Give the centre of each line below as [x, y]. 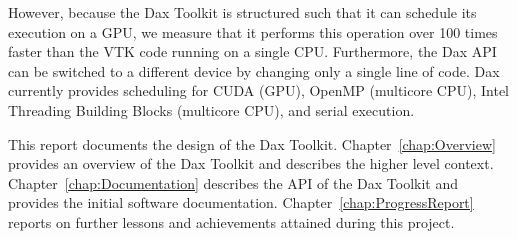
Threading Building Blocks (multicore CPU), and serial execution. [211, 109]
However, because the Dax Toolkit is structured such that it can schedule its [242, 12]
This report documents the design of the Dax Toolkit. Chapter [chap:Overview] [252, 143]
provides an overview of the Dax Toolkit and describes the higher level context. [251, 163]
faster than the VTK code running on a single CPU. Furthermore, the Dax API [252, 51]
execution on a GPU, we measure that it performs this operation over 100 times [253, 31]
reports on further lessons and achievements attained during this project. [231, 221]
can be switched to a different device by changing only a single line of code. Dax [254, 70]
